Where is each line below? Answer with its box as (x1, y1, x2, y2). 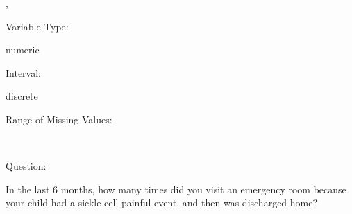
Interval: (6, 65, 41, 80)
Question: (6, 159, 47, 173)
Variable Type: (6, 19, 69, 33)
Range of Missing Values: (6, 112, 112, 126)
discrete (6, 89, 38, 103)
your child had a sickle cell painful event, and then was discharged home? (6, 195, 318, 210)
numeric (6, 42, 40, 57)
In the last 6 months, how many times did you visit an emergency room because (6, 181, 346, 196)
